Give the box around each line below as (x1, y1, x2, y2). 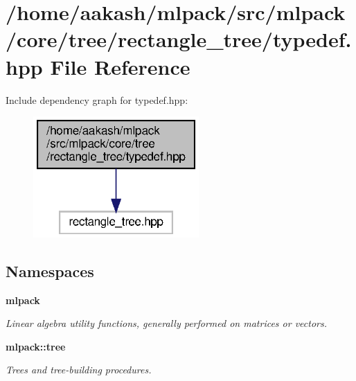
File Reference (50, 52, 190, 80)
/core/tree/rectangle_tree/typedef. (6, 25, 352, 53)
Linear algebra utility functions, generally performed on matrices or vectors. (6, 316, 328, 330)
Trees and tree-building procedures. (6, 362, 152, 377)
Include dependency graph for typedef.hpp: (6, 92, 188, 107)
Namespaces (6, 260, 94, 281)
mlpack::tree (6, 339, 66, 353)
